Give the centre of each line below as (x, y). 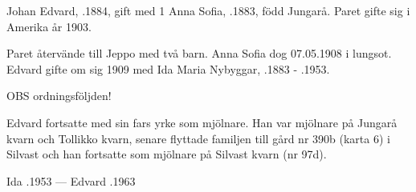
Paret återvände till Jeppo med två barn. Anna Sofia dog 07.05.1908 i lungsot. (199, 53)
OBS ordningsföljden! (59, 96)
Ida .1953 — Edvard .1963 (71, 180)
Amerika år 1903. (49, 26)
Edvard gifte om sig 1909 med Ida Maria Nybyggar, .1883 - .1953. (168, 68)
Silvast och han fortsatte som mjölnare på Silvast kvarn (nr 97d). (167, 154)
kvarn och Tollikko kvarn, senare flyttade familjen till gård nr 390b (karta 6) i (198, 138)
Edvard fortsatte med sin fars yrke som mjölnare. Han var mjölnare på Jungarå (202, 122)
